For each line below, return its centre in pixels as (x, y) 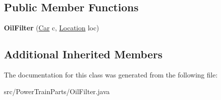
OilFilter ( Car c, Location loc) (52, 28)
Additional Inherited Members (83, 54)
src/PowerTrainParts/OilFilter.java (57, 91)
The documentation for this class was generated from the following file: (111, 75)
